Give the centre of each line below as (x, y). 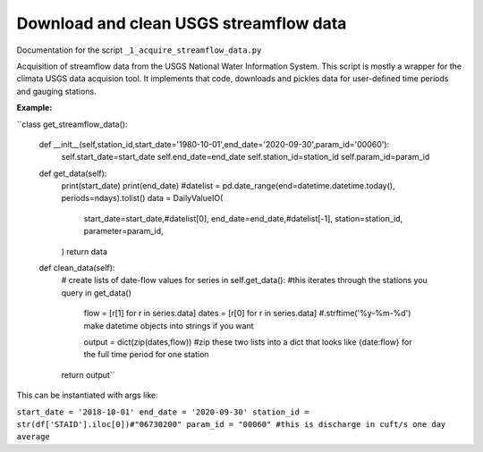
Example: (34, 108)
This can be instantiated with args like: (87, 395)
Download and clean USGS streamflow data (182, 23)
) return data (84, 251)
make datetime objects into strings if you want (169, 325)
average (34, 437)
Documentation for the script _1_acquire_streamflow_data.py (139, 50)
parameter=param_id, (124, 231)
